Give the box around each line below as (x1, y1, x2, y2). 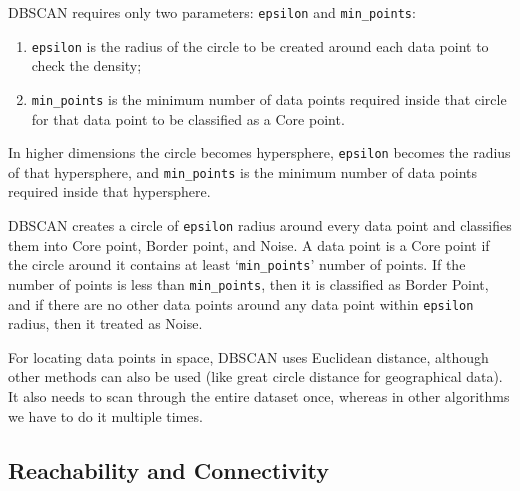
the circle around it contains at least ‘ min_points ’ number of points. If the (8, 254, 466, 275)
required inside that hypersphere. (8, 181, 211, 202)
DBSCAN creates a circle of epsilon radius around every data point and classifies (8, 215, 512, 236)
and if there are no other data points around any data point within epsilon (8, 293, 474, 314)
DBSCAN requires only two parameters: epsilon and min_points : (8, 2, 416, 22)
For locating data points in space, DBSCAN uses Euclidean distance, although (8, 346, 489, 367)
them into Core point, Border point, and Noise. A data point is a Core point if (8, 234, 490, 255)
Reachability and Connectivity (8, 454, 329, 485)
